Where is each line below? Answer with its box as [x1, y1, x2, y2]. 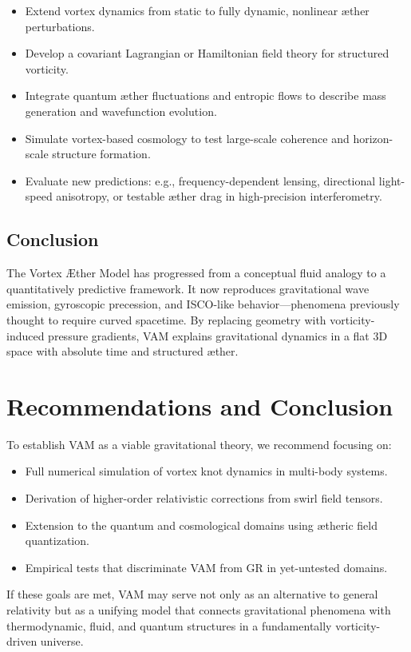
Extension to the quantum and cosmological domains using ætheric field [25, 516, 377, 533]
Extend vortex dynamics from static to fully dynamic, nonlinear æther [25, 2, 370, 18]
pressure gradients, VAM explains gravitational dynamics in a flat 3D [48, 327, 388, 344]
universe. [40, 633, 84, 650]
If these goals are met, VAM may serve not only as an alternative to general [6, 586, 378, 602]
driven [6, 633, 38, 650]
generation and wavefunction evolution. [25, 102, 217, 119]
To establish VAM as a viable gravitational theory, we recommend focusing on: [6, 435, 392, 452]
